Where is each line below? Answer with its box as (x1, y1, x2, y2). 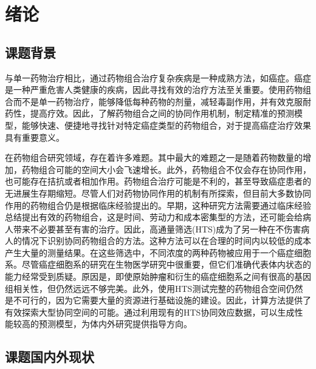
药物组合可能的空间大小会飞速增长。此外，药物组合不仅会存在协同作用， (21, 163, 311, 175)
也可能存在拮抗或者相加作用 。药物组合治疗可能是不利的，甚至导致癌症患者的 (5, 175, 311, 188)
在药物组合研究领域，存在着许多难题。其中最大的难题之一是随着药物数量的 (5, 151, 303, 164)
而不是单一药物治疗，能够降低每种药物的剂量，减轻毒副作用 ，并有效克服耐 (13, 95, 311, 107)
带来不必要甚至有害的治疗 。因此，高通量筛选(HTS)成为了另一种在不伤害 (13, 222, 301, 235)
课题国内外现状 (5, 347, 94, 366)
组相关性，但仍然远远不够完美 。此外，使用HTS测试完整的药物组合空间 (5, 282, 286, 294)
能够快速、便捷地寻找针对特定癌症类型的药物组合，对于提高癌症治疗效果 (21, 118, 311, 131)
